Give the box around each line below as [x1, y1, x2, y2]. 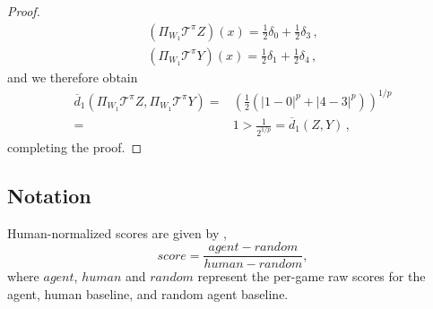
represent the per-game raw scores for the [197, 267, 426, 286]
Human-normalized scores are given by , [7, 223, 227, 242]
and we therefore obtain [7, 67, 138, 86]
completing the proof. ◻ [7, 137, 143, 156]
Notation [7, 181, 91, 209]
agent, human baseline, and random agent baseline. [7, 284, 289, 303]
